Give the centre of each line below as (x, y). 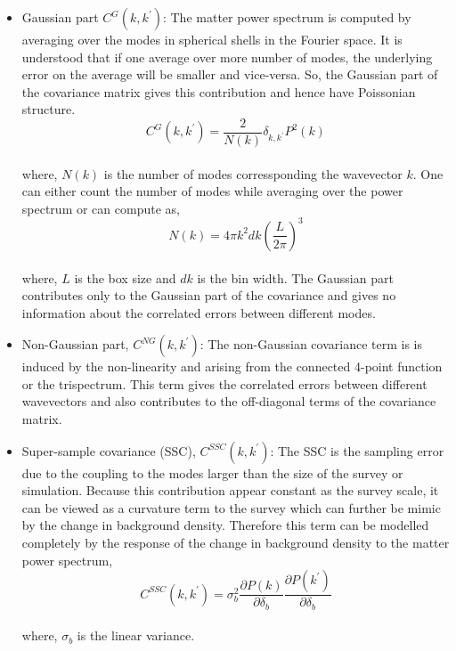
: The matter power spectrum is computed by (287, 17)
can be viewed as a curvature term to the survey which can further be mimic (231, 507)
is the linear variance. (136, 635)
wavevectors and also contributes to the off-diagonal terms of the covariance (229, 401)
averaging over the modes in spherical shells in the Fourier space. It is (212, 39)
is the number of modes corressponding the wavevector (253, 173)
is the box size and (125, 277)
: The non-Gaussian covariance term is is (311, 344)
